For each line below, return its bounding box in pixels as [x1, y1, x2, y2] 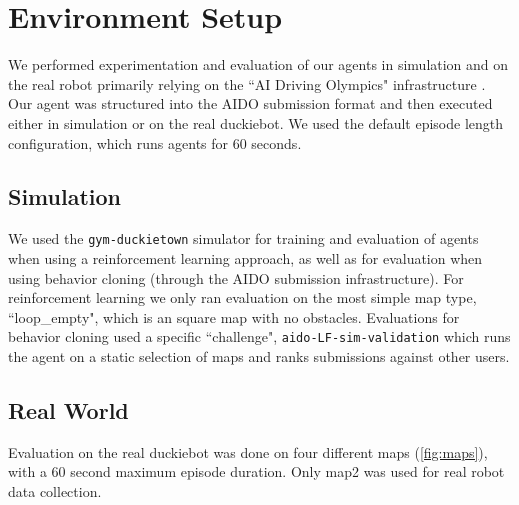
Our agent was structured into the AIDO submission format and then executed [8, 93, 493, 114]
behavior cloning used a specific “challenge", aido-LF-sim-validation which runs [8, 326, 511, 347]
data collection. [8, 480, 102, 501]
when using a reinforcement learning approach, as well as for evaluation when [8, 247, 483, 268]
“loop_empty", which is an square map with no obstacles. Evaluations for [8, 306, 460, 327]
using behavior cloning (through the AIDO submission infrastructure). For [8, 267, 464, 288]
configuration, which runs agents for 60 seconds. [8, 132, 302, 153]
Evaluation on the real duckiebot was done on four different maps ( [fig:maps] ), [8, 441, 488, 462]
